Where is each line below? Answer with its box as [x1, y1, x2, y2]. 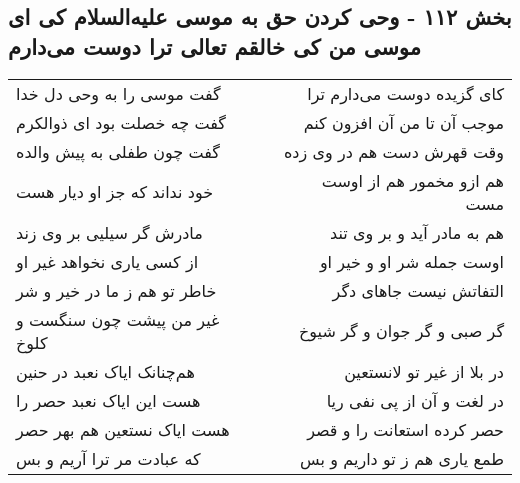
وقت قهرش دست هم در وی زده [283, 139, 504, 163]
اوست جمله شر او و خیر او [319, 249, 504, 273]
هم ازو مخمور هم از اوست [321, 168, 504, 192]
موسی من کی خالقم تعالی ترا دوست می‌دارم [8, 30, 421, 61]
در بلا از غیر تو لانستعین [344, 359, 504, 383]
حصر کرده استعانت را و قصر [307, 417, 504, 441]
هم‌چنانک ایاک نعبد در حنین [16, 359, 195, 383]
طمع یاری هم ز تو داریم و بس [300, 446, 504, 470]
